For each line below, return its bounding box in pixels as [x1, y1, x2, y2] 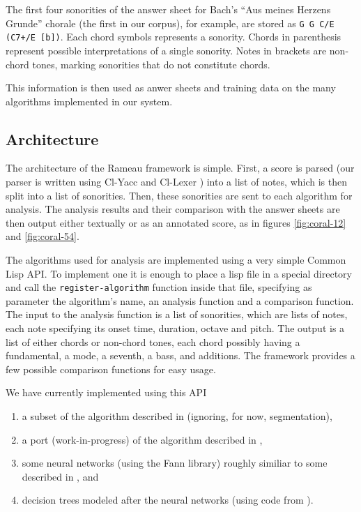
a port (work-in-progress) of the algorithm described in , [22, 432, 263, 446]
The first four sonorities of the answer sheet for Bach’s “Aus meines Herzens [6, 2, 331, 16]
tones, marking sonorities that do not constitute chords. [32, 57, 270, 71]
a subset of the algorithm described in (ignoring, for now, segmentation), [22, 409, 332, 423]
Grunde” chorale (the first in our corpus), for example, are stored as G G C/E [6, 15, 335, 30]
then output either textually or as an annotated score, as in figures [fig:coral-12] [6, 215, 346, 229]
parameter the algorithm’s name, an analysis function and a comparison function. [6, 293, 354, 308]
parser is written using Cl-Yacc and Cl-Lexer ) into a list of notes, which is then [6, 174, 348, 189]
